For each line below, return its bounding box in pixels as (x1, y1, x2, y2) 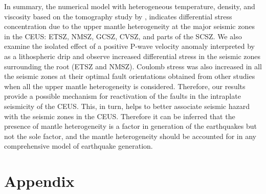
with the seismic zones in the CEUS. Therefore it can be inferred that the (4, 110, 235, 121)
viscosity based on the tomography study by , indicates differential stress (4, 11, 232, 21)
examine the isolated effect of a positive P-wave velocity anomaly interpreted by (4, 41, 255, 51)
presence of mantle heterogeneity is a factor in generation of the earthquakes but (4, 121, 257, 131)
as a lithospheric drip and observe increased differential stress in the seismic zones (4, 50, 261, 61)
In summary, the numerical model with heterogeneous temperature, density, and (4, 1, 255, 11)
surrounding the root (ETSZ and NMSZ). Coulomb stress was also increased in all (4, 61, 262, 71)
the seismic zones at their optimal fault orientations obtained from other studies (4, 71, 255, 81)
